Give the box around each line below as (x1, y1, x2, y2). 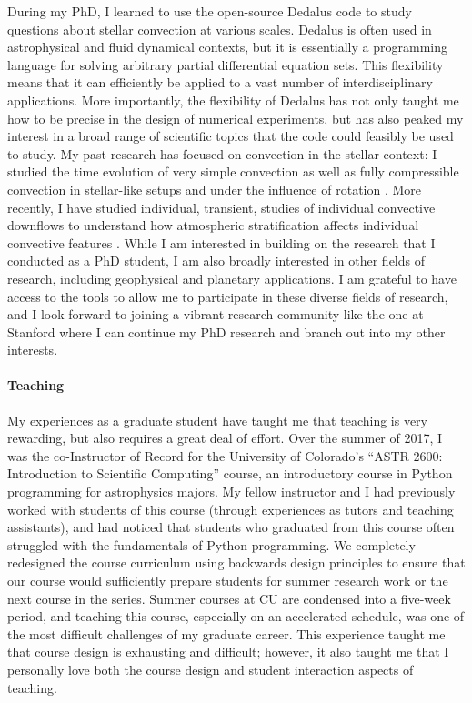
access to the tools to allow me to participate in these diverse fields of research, (7, 286, 448, 306)
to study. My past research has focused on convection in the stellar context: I (7, 144, 437, 163)
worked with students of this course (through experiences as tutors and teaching (7, 499, 454, 518)
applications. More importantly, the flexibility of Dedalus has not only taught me (7, 90, 459, 109)
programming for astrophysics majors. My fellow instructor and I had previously (7, 482, 456, 501)
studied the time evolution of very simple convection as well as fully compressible (7, 162, 459, 181)
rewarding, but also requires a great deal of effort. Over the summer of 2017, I (7, 428, 443, 447)
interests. (7, 340, 58, 359)
